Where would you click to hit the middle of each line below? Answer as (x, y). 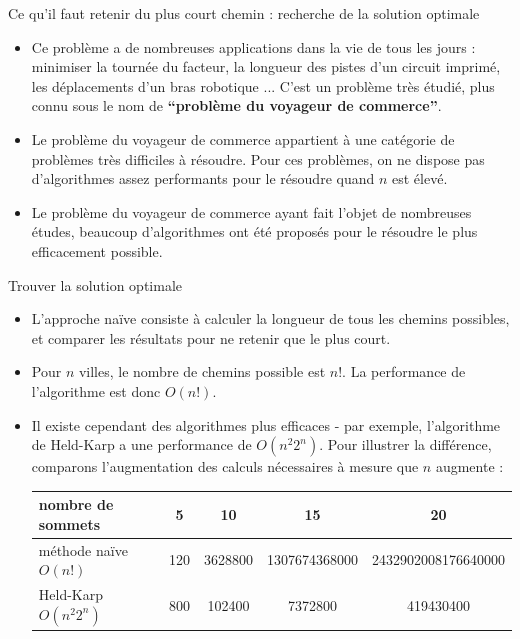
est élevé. (420, 178)
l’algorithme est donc (96, 390)
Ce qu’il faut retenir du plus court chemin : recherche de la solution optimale (244, 13)
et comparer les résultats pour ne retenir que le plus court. (211, 337)
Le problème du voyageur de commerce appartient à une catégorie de (243, 138)
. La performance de (404, 371)
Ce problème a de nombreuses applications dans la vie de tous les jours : (253, 46)
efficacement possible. (97, 250)
